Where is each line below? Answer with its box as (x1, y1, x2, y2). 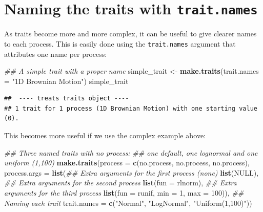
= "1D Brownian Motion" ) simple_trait (4, 75, 129, 86)
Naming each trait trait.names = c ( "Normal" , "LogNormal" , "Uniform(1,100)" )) (4, 197, 252, 208)
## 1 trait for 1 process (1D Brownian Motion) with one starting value (4, 104, 257, 112)
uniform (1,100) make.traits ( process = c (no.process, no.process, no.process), (4, 157, 250, 168)
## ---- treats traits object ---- (4, 95, 129, 102)
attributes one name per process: (4, 48, 107, 59)
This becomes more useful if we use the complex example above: (4, 130, 206, 141)
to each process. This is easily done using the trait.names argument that (4, 38, 236, 49)
